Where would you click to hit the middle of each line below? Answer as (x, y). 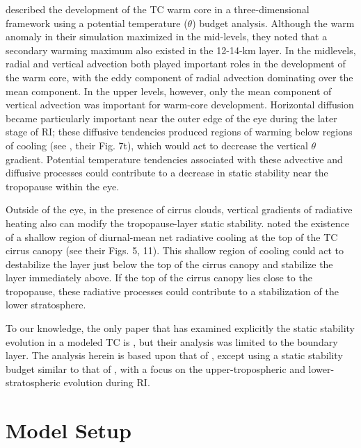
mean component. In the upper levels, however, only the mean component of (169, 91)
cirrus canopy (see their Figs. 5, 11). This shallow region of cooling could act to (175, 250)
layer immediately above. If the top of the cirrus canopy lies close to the (159, 277)
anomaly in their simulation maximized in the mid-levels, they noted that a (167, 36)
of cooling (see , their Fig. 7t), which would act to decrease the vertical (157, 145)
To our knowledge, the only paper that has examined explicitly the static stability (180, 328)
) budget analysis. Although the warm (273, 23)
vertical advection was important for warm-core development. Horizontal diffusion (180, 105)
